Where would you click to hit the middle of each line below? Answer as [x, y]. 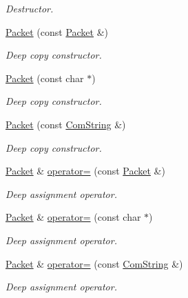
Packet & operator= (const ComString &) [94, 263]
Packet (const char [45, 78]
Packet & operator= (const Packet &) [85, 171]
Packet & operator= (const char [73, 217]
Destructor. [30, 8]
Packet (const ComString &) [66, 124]
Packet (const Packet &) [57, 31]
